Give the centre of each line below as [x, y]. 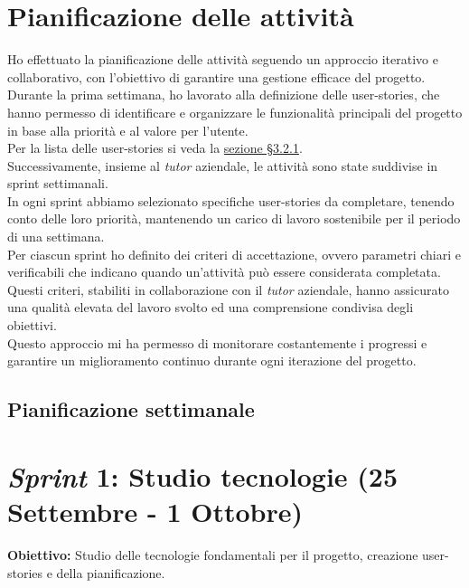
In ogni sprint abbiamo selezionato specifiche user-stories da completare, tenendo [231, 200]
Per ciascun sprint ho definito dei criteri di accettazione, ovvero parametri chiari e [234, 254]
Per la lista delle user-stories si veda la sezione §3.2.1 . [155, 148]
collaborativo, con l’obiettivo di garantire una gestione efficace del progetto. [216, 76]
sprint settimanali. [58, 183]
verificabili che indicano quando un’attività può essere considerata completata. [224, 272]
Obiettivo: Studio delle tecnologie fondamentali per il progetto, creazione [213, 554]
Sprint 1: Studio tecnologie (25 [203, 476]
